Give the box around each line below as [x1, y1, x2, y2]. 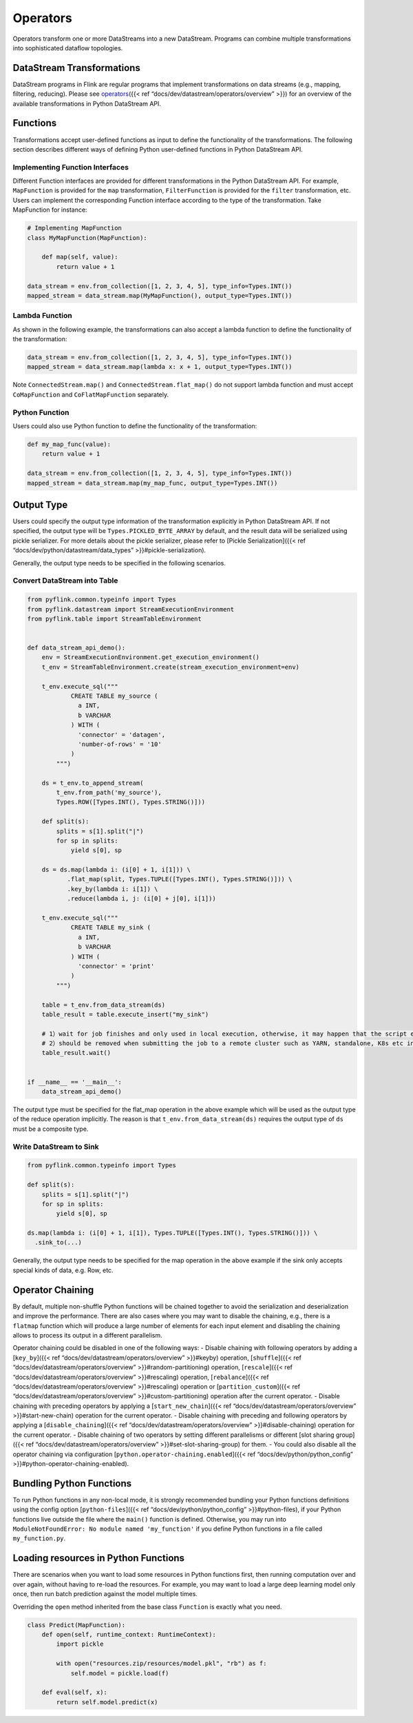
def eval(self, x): [41, 1689, 108, 1696]
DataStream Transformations [12, 62, 140, 74]
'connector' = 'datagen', [78, 731, 165, 738]
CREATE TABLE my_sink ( [70, 924, 151, 931]
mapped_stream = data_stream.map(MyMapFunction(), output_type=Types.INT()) [27, 292, 293, 299]
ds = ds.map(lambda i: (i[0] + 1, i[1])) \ [41, 866, 191, 874]
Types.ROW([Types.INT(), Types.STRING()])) [56, 798, 206, 806]
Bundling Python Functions [12, 1478, 132, 1489]
